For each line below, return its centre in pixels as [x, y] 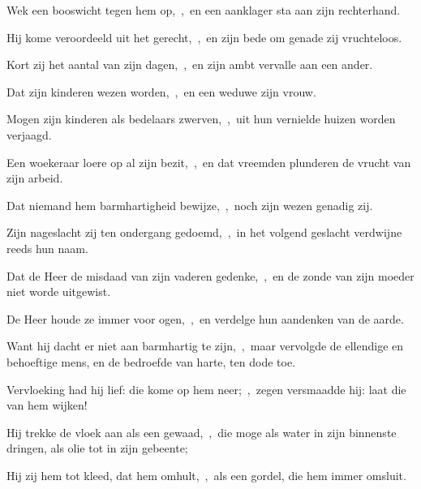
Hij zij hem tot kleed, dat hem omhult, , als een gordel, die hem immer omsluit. [206, 475]
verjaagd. [29, 134]
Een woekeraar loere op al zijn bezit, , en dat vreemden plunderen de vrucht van [209, 162]
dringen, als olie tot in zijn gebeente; [97, 448]
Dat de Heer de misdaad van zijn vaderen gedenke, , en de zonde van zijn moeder [210, 275]
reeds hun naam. [47, 248]
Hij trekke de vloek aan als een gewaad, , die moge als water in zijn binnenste [202, 432]
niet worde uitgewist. [59, 292]
